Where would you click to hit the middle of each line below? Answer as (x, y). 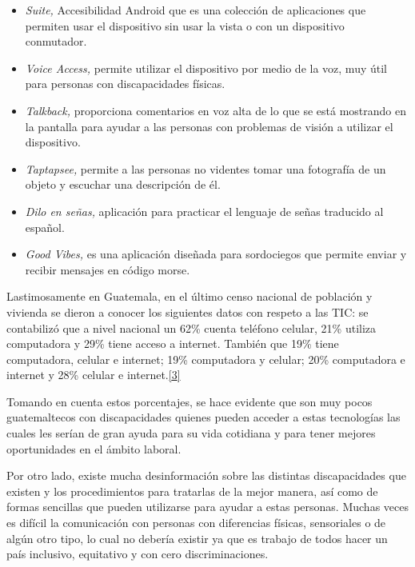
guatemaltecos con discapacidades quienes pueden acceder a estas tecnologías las (204, 417)
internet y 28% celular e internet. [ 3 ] (94, 375)
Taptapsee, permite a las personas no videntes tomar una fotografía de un (206, 168)
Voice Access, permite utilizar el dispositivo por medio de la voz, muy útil (206, 68)
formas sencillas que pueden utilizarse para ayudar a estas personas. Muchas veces (207, 507)
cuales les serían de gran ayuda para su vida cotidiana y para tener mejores (191, 433)
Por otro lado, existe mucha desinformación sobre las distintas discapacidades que (206, 475)
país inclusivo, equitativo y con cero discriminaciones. (138, 554)
